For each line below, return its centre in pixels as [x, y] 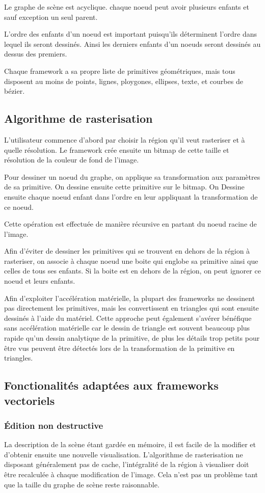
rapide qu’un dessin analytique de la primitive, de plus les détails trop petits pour [132, 338]
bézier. [15, 91]
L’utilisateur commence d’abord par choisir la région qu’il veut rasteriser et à [125, 139]
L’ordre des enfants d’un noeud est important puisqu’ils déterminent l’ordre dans [131, 34]
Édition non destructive [54, 425]
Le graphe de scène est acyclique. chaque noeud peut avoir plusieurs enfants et [127, 7]
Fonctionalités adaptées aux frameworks [111, 385]
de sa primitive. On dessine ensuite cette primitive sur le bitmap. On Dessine [124, 187]
